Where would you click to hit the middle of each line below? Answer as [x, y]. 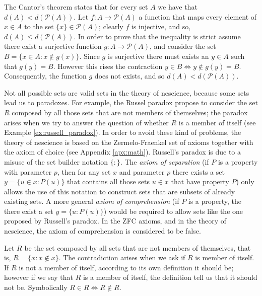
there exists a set [199, 171]
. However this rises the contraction [108, 66]
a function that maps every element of [198, 16]
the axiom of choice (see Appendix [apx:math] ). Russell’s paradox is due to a [123, 152]
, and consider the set [183, 46]
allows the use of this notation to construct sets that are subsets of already [120, 191]
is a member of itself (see [217, 122]
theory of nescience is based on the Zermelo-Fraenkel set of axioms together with [129, 142]
